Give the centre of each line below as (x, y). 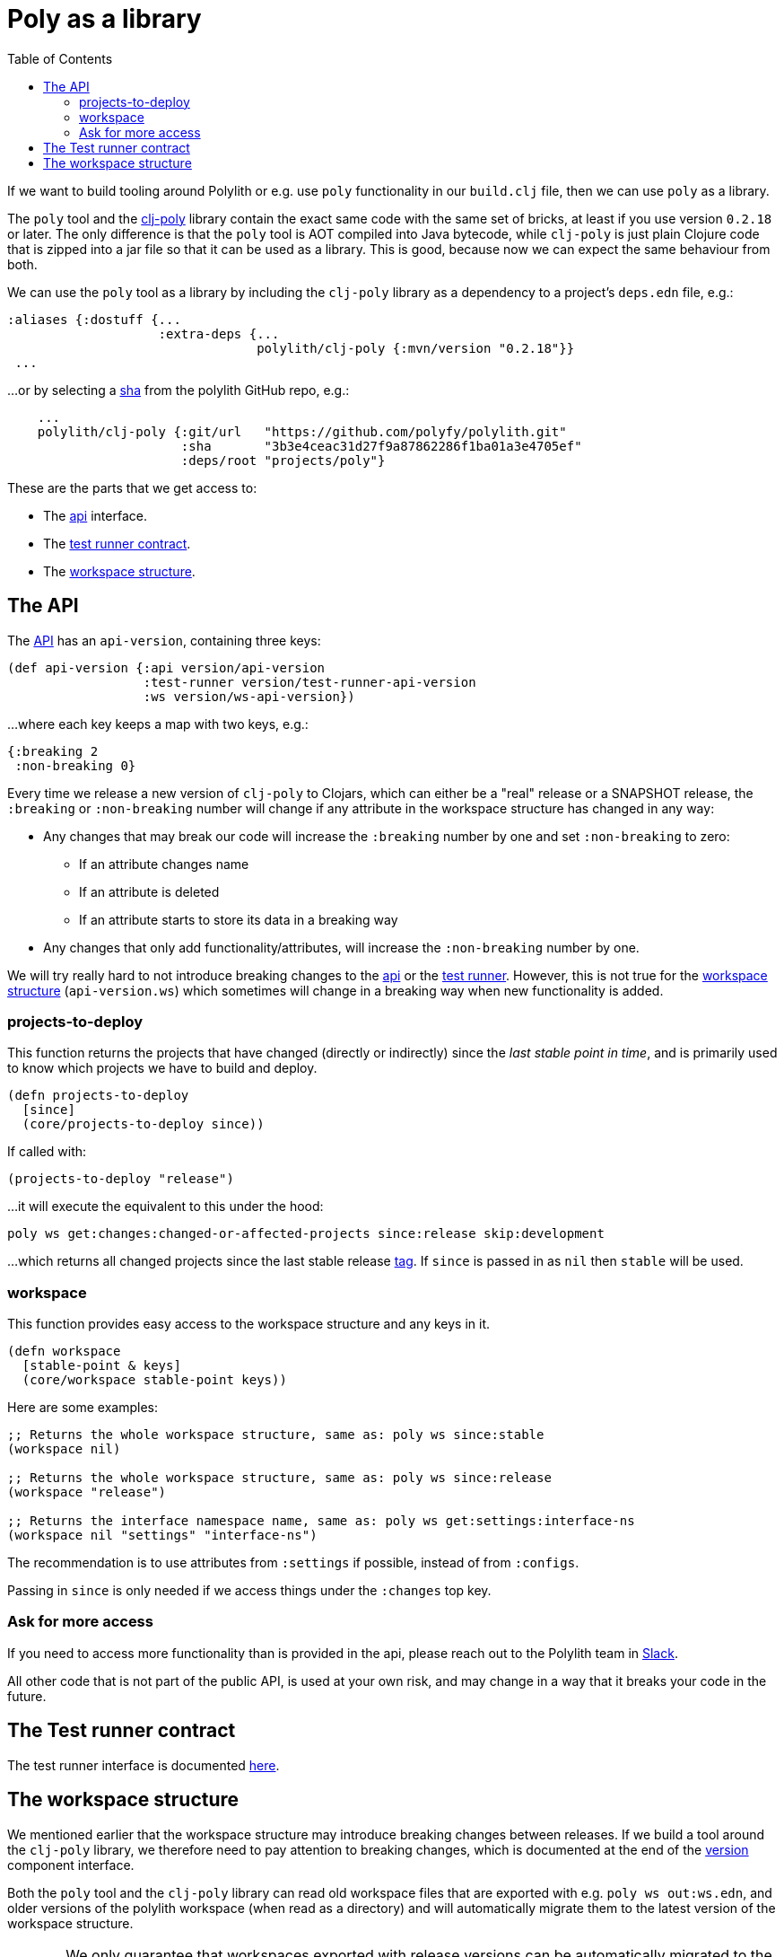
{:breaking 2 (53, 751)
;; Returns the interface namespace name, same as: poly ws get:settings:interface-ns (321, 1521)
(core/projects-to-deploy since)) (143, 1124)
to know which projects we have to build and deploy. (162, 1068)
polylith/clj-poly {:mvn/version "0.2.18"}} (416, 348)
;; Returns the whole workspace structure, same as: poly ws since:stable (276, 1435)
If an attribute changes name (164, 864)
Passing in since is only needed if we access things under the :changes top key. (249, 1591)
